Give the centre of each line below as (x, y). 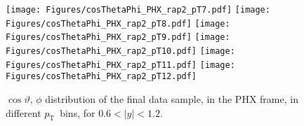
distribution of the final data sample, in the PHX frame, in (172, 98)
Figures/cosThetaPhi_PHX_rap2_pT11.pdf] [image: (120, 65)
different (24, 112)
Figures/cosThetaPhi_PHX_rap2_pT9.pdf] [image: (118, 37)
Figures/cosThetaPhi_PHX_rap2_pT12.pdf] (101, 77)
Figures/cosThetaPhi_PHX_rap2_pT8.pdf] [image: (118, 23)
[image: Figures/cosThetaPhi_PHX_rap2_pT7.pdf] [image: (138, 10)
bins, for (78, 112)
